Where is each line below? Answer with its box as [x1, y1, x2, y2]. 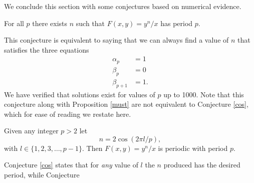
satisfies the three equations [4, 44, 89, 55]
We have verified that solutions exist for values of [4, 89, 155, 99]
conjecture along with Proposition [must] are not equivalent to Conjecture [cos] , [4, 99, 248, 109]
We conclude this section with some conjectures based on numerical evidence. [4, 1, 241, 11]
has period [160, 18, 193, 28]
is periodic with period [158, 142, 228, 153]
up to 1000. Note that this [163, 89, 244, 99]
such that [76, 18, 105, 28]
